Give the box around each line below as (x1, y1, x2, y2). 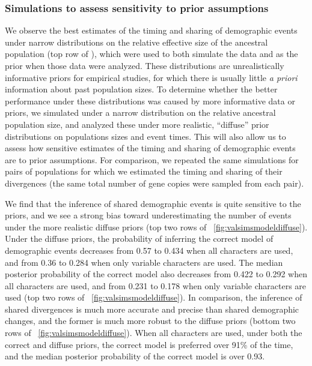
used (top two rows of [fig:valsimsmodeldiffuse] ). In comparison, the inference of (5, 291, 302, 304)
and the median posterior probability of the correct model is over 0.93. (5, 350, 265, 362)
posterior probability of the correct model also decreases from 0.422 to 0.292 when (5, 268, 308, 280)
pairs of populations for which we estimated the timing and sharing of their (5, 165, 283, 178)
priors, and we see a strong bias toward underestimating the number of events (5, 209, 292, 221)
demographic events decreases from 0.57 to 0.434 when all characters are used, (5, 244, 293, 256)
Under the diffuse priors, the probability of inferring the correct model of (5, 232, 274, 245)
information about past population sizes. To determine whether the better (5, 83, 278, 95)
